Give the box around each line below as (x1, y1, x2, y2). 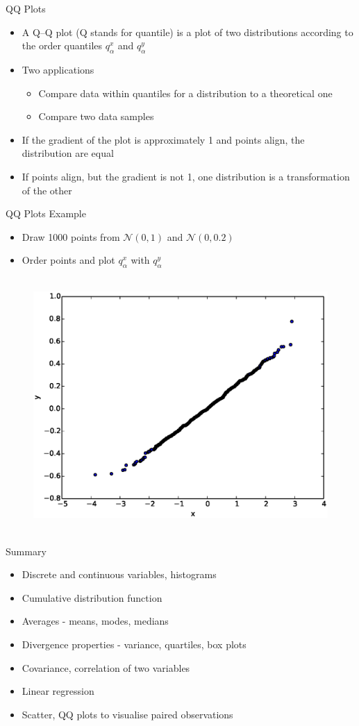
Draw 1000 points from (22, 229, 120, 244)
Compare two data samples (38, 109, 154, 124)
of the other (22, 183, 72, 197)
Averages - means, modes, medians (22, 614, 169, 628)
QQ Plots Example (6, 206, 86, 221)
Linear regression (22, 684, 94, 698)
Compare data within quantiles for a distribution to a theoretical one (38, 85, 333, 100)
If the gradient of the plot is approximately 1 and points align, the (22, 132, 305, 146)
